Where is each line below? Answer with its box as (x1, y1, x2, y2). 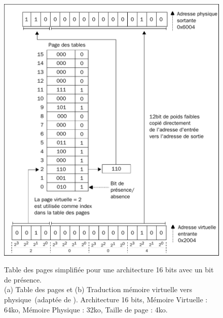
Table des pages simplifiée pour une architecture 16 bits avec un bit (4, 264, 214, 275)
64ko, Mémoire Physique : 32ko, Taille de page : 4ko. (4, 304, 168, 314)
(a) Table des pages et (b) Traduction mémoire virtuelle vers (4, 284, 192, 295)
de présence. (4, 274, 42, 285)
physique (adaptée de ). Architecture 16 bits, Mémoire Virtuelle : (4, 294, 208, 304)
